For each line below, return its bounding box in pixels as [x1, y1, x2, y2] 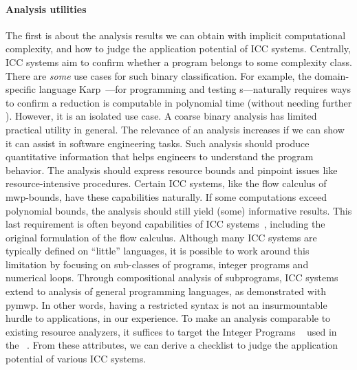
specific [6, 82, 36, 96]
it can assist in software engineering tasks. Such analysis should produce [6, 135, 310, 150]
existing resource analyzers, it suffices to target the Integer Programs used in [6, 324, 337, 338]
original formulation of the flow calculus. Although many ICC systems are [6, 230, 317, 244]
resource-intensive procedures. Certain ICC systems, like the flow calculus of [6, 176, 327, 191]
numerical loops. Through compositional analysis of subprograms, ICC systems [6, 270, 338, 285]
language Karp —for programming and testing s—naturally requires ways [39, 82, 351, 96]
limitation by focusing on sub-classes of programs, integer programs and [6, 257, 309, 271]
